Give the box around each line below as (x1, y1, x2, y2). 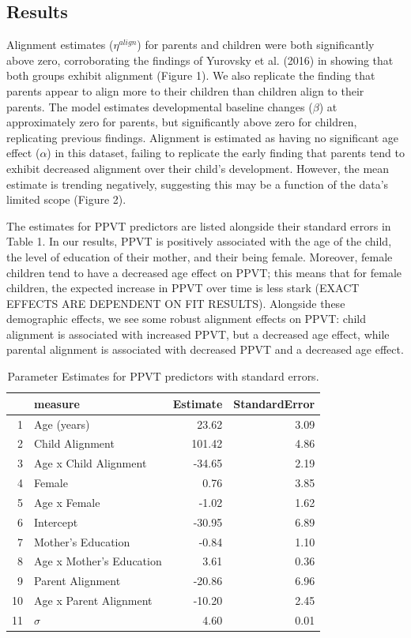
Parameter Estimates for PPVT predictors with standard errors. (7, 368, 319, 385)
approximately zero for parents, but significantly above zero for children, (6, 114, 357, 130)
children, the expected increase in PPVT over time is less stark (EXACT (6, 280, 360, 296)
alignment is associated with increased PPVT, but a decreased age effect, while (6, 325, 390, 342)
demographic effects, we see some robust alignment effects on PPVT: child (6, 310, 366, 327)
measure (34, 395, 80, 411)
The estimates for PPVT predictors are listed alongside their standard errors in (6, 217, 391, 234)
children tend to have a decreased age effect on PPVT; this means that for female (6, 264, 402, 280)
